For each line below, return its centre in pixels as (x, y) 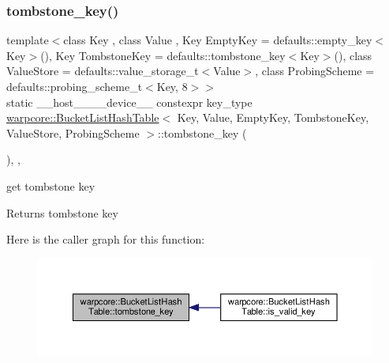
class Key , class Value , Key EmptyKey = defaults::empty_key (218, 40)
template (28, 40)
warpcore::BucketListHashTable (83, 117)
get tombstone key (51, 185)
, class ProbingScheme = (315, 71)
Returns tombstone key (62, 212)
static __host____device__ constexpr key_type (129, 102)
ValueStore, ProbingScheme (73, 132)
